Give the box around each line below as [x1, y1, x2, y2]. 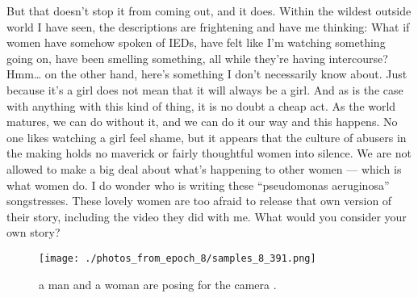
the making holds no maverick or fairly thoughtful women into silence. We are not [6, 145, 412, 162]
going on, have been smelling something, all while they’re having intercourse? [6, 49, 388, 66]
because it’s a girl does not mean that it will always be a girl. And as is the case [6, 81, 403, 98]
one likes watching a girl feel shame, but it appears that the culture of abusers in [6, 128, 407, 145]
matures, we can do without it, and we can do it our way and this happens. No [6, 113, 398, 130]
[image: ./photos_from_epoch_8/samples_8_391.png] [39, 252, 316, 264]
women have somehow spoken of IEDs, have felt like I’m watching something [6, 34, 386, 51]
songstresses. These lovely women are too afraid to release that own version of [6, 192, 392, 209]
